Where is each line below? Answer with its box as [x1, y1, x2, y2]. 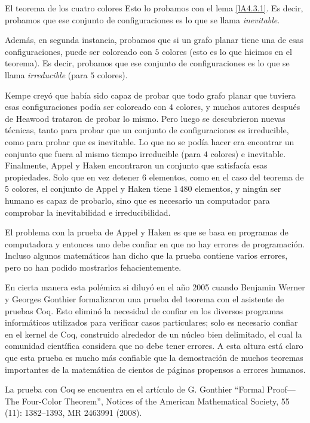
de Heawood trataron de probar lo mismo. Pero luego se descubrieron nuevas [5, 112, 286, 124]
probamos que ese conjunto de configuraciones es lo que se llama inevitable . [5, 13, 280, 26]
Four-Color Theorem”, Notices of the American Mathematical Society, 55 [22, 394, 290, 407]
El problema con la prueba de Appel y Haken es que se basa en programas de [5, 226, 288, 238]
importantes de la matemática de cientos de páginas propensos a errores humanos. [5, 363, 306, 375]
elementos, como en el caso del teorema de [149, 170, 304, 183]
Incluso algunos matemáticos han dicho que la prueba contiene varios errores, [5, 249, 288, 262]
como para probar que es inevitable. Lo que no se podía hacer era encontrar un [5, 135, 294, 148]
